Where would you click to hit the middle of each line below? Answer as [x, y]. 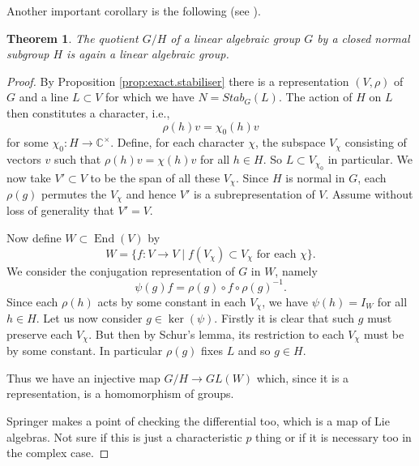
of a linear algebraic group [235, 38]
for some [28, 142]
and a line [44, 97]
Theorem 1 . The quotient [73, 38]
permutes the [74, 194]
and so [254, 351]
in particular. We [370, 159]
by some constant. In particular [85, 351]
